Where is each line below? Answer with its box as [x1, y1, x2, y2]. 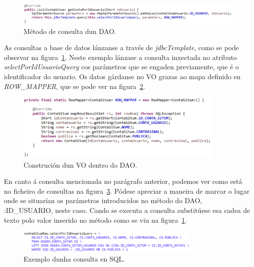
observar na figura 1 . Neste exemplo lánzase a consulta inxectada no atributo [4, 52, 237, 62]
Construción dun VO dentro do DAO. [24, 159, 137, 170]
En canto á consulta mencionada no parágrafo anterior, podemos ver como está [4, 176, 242, 186]
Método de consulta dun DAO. [24, 26, 116, 36]
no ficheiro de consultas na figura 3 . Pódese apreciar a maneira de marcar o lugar [4, 185, 250, 196]
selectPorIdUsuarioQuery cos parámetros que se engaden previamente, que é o [4, 61, 239, 72]
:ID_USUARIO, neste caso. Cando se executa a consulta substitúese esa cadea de [4, 205, 251, 215]
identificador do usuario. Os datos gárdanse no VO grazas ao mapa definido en [4, 71, 241, 81]
